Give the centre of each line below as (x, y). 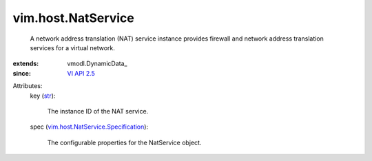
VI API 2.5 (81, 73)
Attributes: (28, 86)
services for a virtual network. (72, 47)
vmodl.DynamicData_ (97, 64)
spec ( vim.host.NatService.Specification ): (89, 127)
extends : (26, 64)
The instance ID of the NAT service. (98, 111)
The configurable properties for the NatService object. (124, 142)
